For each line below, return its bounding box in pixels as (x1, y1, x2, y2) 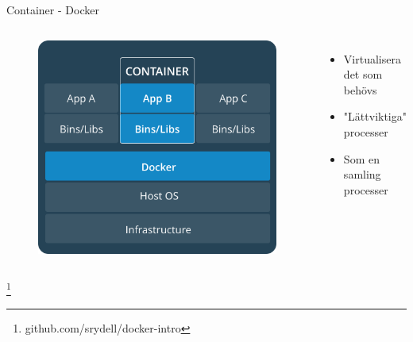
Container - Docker (6, 2, 99, 17)
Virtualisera (343, 50, 401, 67)
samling (343, 166, 381, 183)
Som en (343, 150, 380, 167)
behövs (343, 81, 377, 98)
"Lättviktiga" (343, 108, 407, 125)
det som (343, 66, 383, 83)
